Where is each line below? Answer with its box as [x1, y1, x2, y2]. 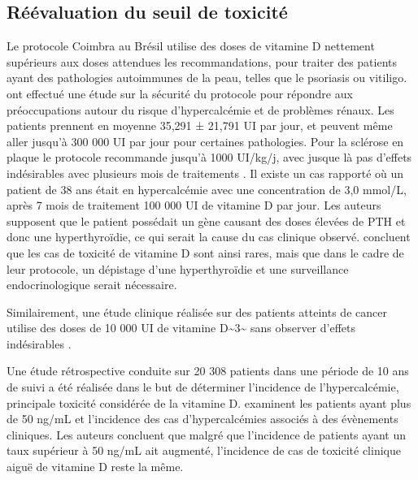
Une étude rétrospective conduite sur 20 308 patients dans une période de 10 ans [7, 362, 409, 379]
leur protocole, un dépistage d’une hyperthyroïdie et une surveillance [7, 260, 349, 277]
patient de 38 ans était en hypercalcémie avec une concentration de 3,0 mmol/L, [7, 180, 407, 197]
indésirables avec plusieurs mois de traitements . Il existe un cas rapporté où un [7, 164, 404, 181]
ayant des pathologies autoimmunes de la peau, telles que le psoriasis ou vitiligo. [7, 69, 407, 86]
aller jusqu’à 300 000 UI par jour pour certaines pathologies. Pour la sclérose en [7, 132, 404, 149]
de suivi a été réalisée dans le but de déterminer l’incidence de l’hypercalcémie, [7, 378, 399, 396]
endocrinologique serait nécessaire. [7, 276, 177, 293]
